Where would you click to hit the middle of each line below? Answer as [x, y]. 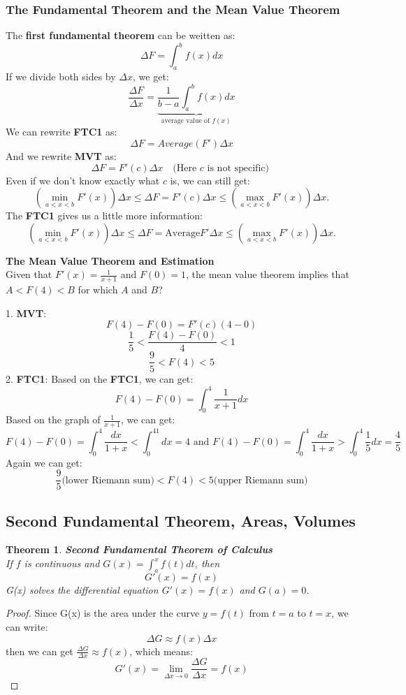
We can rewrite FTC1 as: [61, 132]
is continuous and [62, 563]
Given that [29, 274]
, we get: [151, 76]
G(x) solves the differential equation [82, 589]
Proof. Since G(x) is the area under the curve [103, 613]
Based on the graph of [53, 419]
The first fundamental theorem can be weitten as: [121, 35]
